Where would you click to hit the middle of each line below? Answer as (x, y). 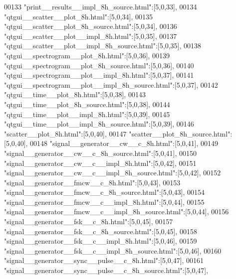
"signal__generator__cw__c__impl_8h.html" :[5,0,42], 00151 (100, 163)
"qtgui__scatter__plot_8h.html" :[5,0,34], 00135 (79, 16)
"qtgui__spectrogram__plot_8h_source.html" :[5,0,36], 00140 (99, 65)
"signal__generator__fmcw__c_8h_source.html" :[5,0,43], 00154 (104, 192)
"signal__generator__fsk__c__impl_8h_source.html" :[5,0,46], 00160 (113, 250)
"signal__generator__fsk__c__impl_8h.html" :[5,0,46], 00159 (101, 241)
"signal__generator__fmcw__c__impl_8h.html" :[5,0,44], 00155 (104, 202)
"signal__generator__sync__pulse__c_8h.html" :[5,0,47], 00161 (104, 260)
